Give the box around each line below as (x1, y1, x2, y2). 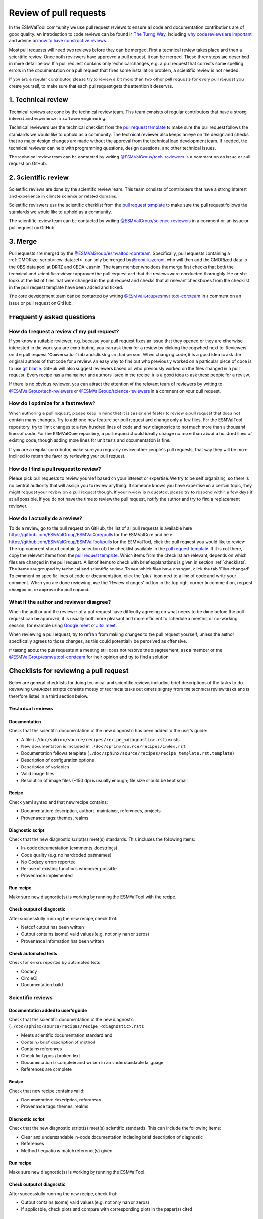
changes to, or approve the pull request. (9, 587, 90, 592)
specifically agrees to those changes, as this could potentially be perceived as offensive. (9, 638, 187, 644)
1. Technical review (9, 96, 68, 104)
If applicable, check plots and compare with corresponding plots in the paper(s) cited (21, 1206, 192, 1212)
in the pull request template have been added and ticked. (9, 284, 124, 290)
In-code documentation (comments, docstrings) (21, 845, 118, 851)
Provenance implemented (21, 872, 73, 878)
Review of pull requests (9, 7, 106, 18)
